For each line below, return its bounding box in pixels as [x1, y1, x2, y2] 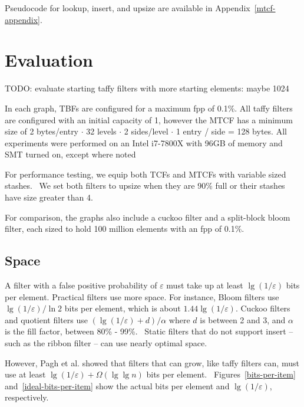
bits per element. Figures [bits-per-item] [146, 368, 296, 380]
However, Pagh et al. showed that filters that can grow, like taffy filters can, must [5, 356, 299, 369]
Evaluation [5, 48, 93, 72]
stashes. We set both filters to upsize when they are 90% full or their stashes [5, 179, 285, 192]
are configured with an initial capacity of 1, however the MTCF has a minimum [5, 113, 293, 126]
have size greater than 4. [5, 191, 93, 203]
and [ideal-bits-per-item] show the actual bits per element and [5, 379, 230, 392]
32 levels [86, 125, 117, 137]
